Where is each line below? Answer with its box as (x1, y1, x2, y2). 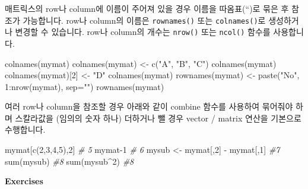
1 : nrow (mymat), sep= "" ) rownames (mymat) (5, 80, 164, 92)
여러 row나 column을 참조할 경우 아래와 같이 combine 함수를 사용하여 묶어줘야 (5, 100, 293, 113)
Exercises (5, 175, 43, 187)
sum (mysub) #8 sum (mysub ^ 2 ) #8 (5, 155, 134, 167)
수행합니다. (5, 123, 46, 136)
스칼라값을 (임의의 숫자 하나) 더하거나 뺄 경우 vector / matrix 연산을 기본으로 (15, 111, 301, 124)
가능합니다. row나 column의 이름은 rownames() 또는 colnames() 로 (23, 14, 266, 26)
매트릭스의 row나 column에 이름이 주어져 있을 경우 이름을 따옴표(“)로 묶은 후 (5, 2, 289, 14)
